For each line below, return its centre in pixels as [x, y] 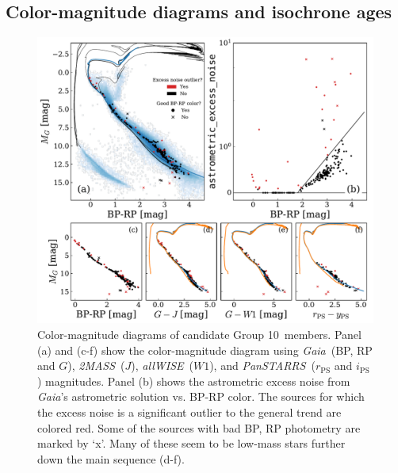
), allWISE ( [162, 365]
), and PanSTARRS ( [262, 365]
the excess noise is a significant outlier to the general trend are [189, 412]
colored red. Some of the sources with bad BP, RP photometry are [199, 427]
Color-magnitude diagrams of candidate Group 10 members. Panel [199, 335]
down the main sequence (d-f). [111, 458]
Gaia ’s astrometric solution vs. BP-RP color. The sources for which [201, 396]
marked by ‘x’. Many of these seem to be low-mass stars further [191, 443]
